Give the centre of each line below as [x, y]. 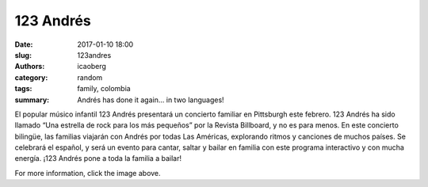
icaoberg [92, 67]
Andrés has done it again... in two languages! [151, 100]
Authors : [30, 67]
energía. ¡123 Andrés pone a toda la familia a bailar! [98, 158]
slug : [23, 55]
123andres [94, 55]
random [90, 77]
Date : [24, 44]
